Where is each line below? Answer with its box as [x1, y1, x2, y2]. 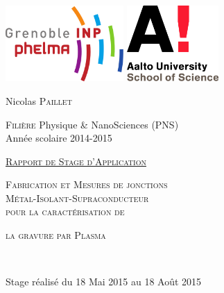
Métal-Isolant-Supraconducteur [6, 190, 149, 205]
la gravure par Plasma [6, 228, 106, 242]
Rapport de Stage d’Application [6, 153, 146, 168]
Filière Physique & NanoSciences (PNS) [6, 117, 179, 131]
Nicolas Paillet [6, 93, 72, 108]
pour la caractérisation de [6, 204, 125, 219]
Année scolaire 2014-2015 [6, 131, 112, 145]
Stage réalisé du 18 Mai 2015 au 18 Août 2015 [6, 274, 202, 289]
